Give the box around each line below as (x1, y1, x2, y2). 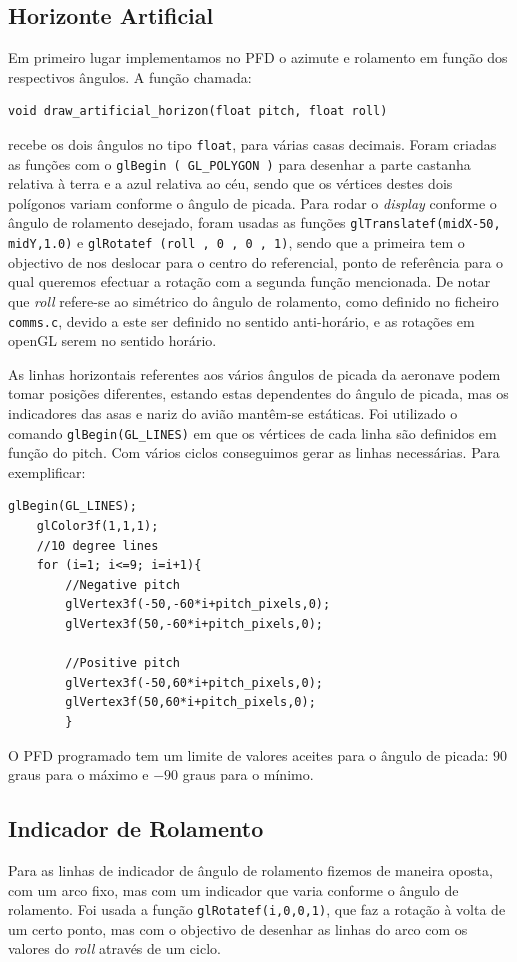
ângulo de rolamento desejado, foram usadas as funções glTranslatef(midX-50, (8, 212, 501, 233)
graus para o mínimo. (182, 764, 314, 785)
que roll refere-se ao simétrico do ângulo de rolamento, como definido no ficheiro (8, 290, 499, 311)
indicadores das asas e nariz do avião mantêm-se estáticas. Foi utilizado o (8, 403, 458, 424)
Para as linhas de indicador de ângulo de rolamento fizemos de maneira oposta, (8, 859, 493, 880)
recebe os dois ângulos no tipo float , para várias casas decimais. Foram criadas (8, 133, 497, 154)
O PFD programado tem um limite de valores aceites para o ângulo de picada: (8, 744, 489, 765)
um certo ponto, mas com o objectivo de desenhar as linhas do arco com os (8, 918, 468, 939)
